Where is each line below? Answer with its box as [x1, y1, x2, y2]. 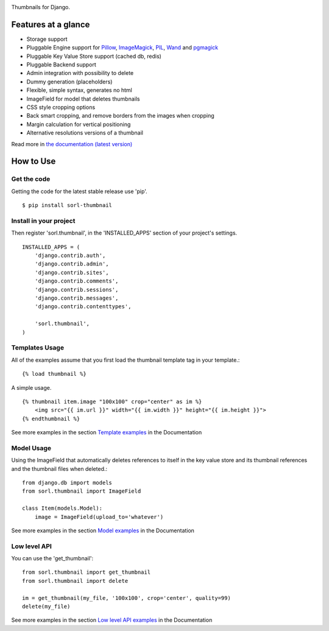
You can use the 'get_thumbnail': [11, 555, 94, 562]
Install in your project [11, 216, 76, 225]
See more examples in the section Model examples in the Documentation [11, 527, 195, 534]
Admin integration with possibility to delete [26, 69, 134, 77]
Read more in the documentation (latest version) [11, 140, 133, 147]
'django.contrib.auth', [34, 252, 106, 259]
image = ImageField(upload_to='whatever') [34, 513, 164, 520]
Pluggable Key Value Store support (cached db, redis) [26, 52, 161, 60]
